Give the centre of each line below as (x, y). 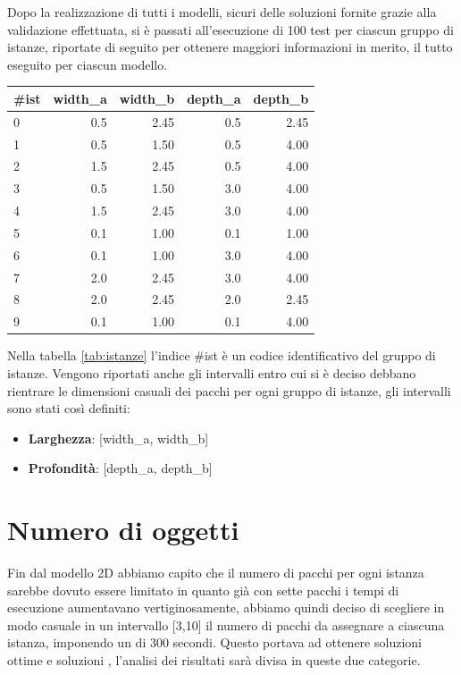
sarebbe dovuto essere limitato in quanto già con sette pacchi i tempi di (203, 590)
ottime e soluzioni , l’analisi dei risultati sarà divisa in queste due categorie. (214, 660)
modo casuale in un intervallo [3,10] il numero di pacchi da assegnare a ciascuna (226, 624)
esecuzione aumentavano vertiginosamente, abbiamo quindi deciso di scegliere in (226, 607)
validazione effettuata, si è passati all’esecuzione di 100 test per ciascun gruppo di (230, 29)
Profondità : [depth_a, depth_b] (120, 468)
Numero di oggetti (123, 530)
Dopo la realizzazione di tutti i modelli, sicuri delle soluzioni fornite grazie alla (222, 12)
